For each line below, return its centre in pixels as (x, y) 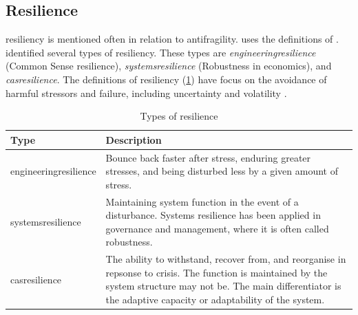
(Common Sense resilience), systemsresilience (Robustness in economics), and (169, 66)
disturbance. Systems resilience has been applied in (213, 215)
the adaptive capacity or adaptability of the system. (215, 300)
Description (134, 139)
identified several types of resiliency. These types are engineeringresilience (161, 52)
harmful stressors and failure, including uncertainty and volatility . (146, 93)
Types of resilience (179, 116)
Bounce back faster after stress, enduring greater (208, 157)
